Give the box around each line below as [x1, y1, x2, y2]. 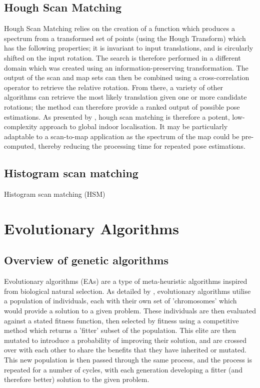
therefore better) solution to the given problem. [4, 374, 149, 384]
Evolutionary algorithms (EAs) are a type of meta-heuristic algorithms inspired [4, 276, 247, 286]
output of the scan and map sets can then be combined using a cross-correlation [4, 72, 249, 83]
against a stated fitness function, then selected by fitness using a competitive [4, 315, 239, 325]
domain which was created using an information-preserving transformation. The [4, 62, 248, 73]
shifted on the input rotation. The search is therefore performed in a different [4, 52, 241, 63]
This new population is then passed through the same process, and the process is [4, 354, 252, 365]
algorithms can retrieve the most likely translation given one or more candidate [4, 92, 247, 102]
